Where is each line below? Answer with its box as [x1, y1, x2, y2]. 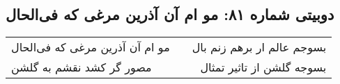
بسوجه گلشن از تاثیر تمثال [200, 59, 327, 76]
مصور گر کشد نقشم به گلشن [11, 59, 152, 76]
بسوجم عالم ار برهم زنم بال [192, 39, 327, 56]
